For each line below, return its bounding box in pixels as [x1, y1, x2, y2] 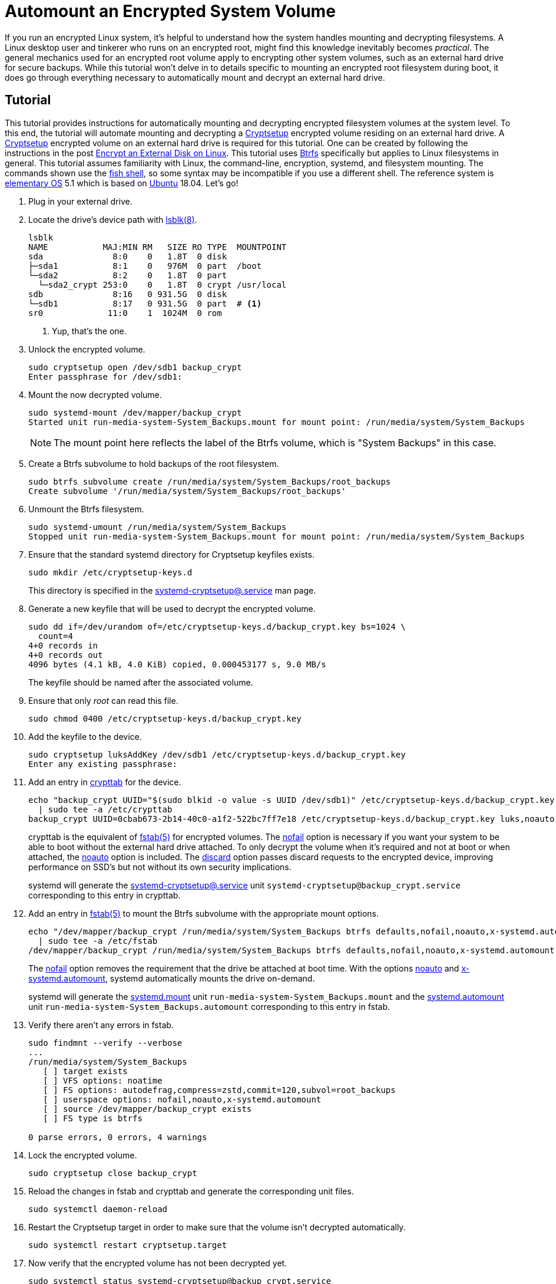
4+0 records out [28, 650, 103, 660]
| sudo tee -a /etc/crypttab [38, 804, 173, 814]
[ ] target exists [43, 1066, 128, 1076]
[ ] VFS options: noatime [43, 1075, 163, 1085]
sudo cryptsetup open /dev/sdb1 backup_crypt [28, 362, 242, 372]
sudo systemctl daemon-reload [28, 1204, 168, 1214]
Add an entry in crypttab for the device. [28, 776, 181, 787]
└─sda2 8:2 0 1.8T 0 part [28, 270, 227, 280]
